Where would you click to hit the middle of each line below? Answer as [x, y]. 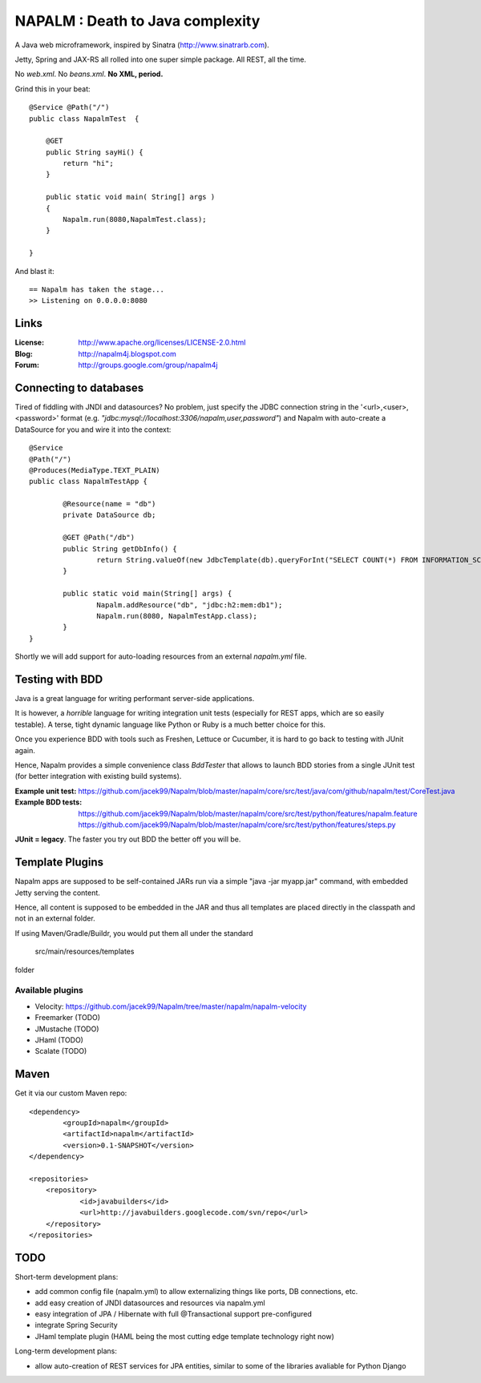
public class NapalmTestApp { [89, 482]
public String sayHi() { [94, 152]
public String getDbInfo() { [120, 548]
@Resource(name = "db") [109, 504]
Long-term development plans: [66, 1351]
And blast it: [35, 271]
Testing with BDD [59, 679]
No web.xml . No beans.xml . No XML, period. [89, 74]
